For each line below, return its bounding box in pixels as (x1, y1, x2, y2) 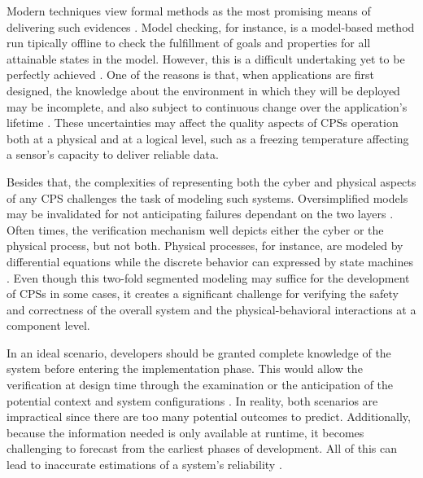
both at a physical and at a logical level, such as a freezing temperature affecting (7, 129, 409, 147)
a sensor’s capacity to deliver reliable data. (7, 146, 219, 163)
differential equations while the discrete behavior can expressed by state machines (7, 252, 413, 270)
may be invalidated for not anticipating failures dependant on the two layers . (7, 205, 394, 222)
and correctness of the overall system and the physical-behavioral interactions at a (7, 300, 416, 318)
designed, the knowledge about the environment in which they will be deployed (7, 81, 400, 99)
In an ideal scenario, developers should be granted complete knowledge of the (7, 344, 391, 361)
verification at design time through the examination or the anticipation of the (7, 376, 394, 393)
